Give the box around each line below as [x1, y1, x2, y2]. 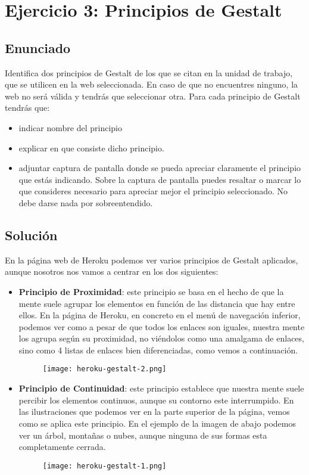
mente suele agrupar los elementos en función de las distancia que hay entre [18, 297, 295, 309]
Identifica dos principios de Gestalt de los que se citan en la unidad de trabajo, [5, 66, 293, 79]
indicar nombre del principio [18, 121, 123, 134]
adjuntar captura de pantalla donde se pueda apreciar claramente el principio [18, 162, 301, 174]
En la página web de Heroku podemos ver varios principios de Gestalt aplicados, [5, 253, 298, 266]
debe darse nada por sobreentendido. [18, 196, 153, 209]
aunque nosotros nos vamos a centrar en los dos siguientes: [5, 265, 219, 278]
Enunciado [5, 38, 71, 57]
